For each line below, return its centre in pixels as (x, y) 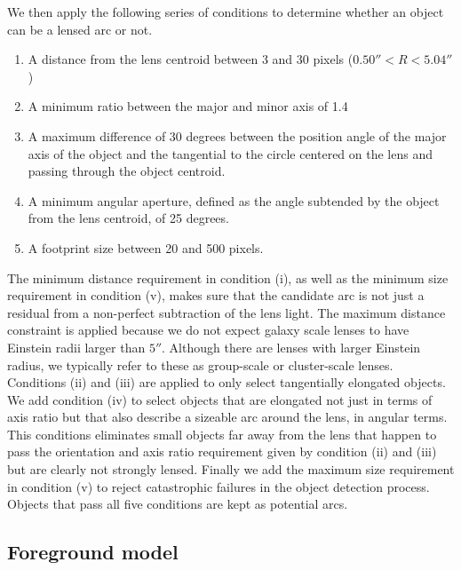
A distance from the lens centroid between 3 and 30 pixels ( (191, 59)
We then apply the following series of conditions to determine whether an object (226, 12)
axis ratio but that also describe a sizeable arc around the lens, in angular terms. (227, 417)
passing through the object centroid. (127, 171)
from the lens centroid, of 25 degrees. (128, 218)
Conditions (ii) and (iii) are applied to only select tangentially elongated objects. (227, 382)
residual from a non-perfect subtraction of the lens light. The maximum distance (227, 312)
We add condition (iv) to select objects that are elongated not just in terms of (220, 399)
